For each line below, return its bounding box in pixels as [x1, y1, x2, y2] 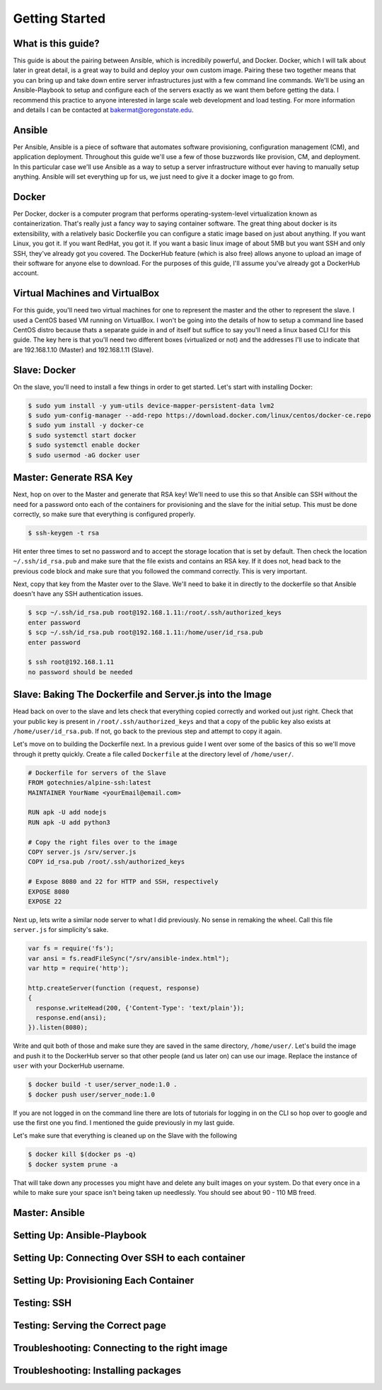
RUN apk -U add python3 [28, 818, 111, 827]
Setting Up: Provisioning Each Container [13, 1274, 195, 1286]
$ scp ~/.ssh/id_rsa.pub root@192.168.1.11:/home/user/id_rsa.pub [28, 629, 263, 636]
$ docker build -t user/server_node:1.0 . [28, 1080, 178, 1089]
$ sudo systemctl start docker [28, 431, 137, 439]
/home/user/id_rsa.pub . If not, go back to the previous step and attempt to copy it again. [13, 727, 282, 735]
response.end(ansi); [35, 1014, 107, 1022]
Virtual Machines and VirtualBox [13, 287, 160, 300]
